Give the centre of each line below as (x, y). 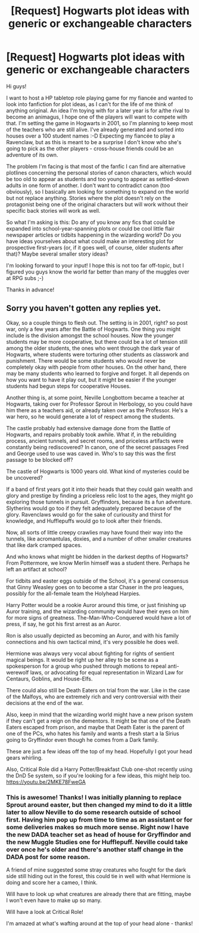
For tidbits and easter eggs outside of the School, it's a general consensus (97, 581)
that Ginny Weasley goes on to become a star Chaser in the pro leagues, (95, 587)
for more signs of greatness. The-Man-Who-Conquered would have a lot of (99, 617)
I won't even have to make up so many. (54, 900)
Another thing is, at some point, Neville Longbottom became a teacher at (95, 397)
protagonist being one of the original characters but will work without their (97, 204)
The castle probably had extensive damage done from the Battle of (88, 428)
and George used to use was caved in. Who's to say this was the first (91, 453)
